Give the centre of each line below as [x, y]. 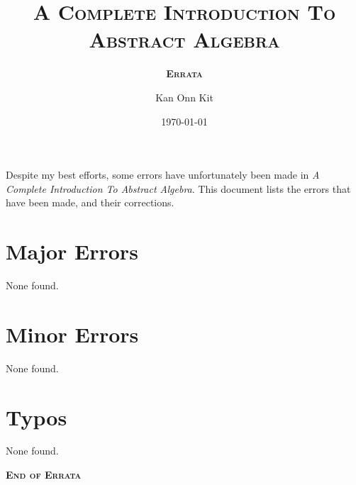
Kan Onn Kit [184, 97]
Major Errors [72, 251]
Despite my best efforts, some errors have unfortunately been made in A [163, 175]
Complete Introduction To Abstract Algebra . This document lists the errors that [178, 188]
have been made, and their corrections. [90, 202]
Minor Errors [72, 334]
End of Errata [44, 475]
